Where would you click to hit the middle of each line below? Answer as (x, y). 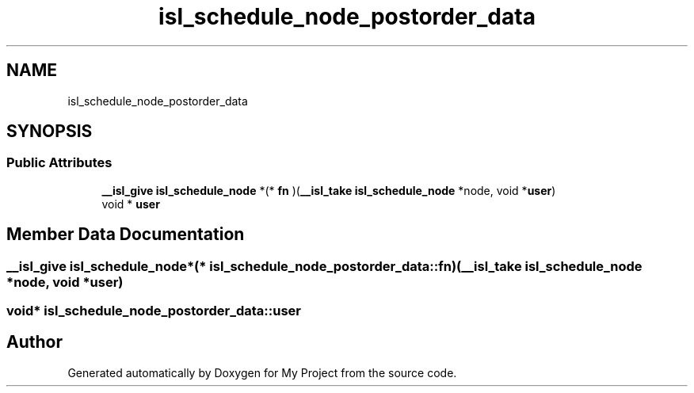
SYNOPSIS (50, 132)
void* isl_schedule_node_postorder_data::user (154, 311)
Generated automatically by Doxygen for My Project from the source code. (262, 372)
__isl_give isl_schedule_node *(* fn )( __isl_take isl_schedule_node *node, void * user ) (329, 190)
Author (34, 342)
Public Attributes (59, 163)
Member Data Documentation (126, 235)
